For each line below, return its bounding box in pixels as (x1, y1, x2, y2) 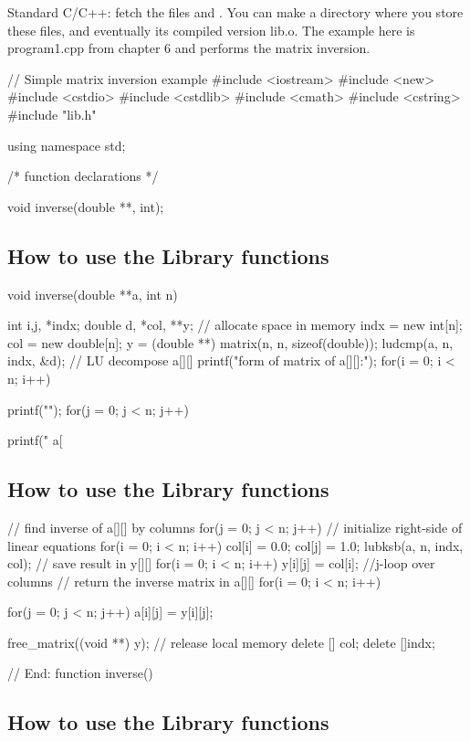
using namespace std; (7, 135, 126, 154)
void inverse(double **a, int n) (7, 284, 178, 303)
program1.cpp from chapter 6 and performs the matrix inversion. (7, 38, 371, 58)
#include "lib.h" (7, 104, 97, 123)
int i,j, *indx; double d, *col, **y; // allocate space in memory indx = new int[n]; (7, 315, 463, 334)
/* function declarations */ (7, 166, 159, 185)
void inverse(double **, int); (7, 196, 164, 216)
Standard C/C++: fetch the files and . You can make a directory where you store (7, 3, 464, 21)
